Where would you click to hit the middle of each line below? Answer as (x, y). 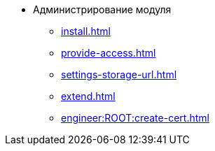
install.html (86, 31)
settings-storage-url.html (119, 74)
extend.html (88, 96)
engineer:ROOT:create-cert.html (135, 118)
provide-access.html (109, 53)
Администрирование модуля (102, 9)
